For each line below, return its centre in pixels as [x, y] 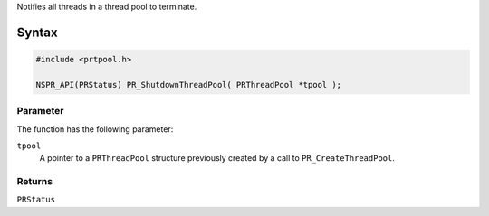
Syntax [37, 32]
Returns [35, 182]
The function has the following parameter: [95, 129]
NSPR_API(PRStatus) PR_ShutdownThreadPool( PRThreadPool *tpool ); [189, 85]
